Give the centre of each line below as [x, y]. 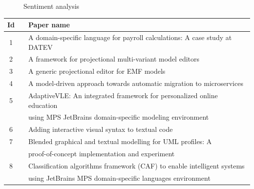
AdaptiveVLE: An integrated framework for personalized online [123, 95]
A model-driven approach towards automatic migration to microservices [136, 83]
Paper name [49, 25]
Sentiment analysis [52, 6]
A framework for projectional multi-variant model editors [114, 59]
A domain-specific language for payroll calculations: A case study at [130, 37]
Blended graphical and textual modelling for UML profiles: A [120, 141]
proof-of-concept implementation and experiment [102, 153]
